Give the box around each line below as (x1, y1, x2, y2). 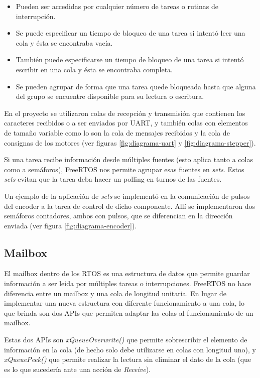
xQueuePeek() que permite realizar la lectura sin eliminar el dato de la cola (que (4, 354, 251, 364)
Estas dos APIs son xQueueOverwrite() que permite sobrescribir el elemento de (4, 334, 247, 345)
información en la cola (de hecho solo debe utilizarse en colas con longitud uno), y (4, 344, 256, 354)
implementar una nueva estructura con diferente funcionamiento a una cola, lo (4, 298, 244, 308)
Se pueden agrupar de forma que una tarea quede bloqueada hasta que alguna (16, 81, 256, 91)
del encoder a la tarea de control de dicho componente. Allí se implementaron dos (4, 200, 255, 211)
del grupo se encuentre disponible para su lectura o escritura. (16, 91, 204, 101)
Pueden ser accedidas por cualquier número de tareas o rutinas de (16, 1, 219, 11)
